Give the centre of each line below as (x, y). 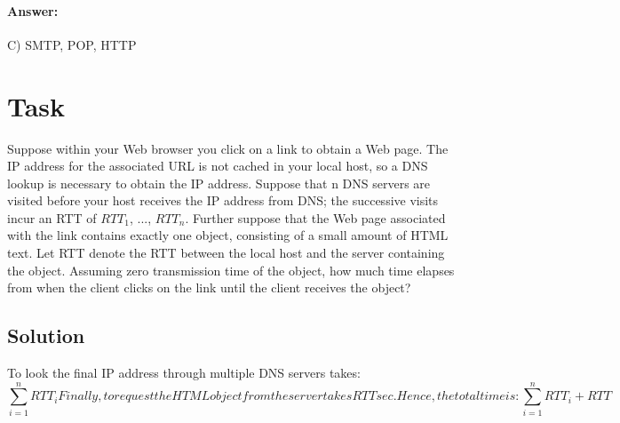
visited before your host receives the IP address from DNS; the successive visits (223, 200)
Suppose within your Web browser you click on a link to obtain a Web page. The (228, 148)
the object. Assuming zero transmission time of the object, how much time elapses (231, 270)
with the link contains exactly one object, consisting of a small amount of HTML (228, 235)
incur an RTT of (52, 217)
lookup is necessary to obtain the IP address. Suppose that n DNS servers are (219, 183)
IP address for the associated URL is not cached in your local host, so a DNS (218, 166)
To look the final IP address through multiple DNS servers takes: (184, 373)
